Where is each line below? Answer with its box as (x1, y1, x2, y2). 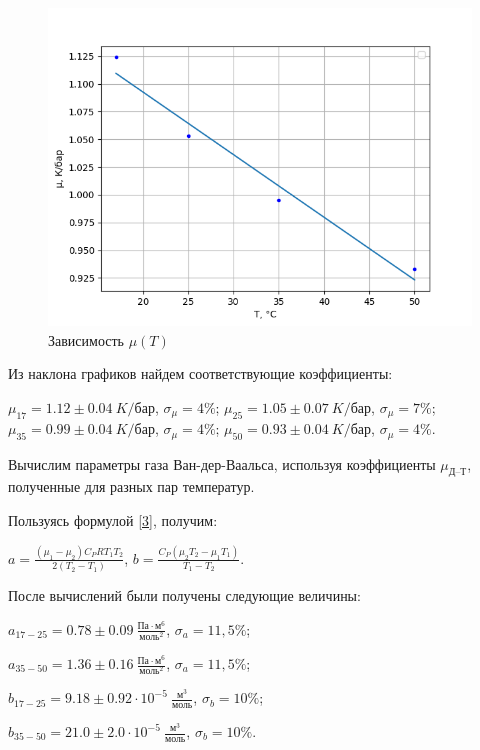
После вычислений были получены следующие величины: (8, 585, 361, 606)
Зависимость (48, 329, 124, 350)
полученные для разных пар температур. (8, 476, 255, 497)
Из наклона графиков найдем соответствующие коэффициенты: (8, 363, 393, 384)
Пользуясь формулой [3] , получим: (8, 510, 218, 531)
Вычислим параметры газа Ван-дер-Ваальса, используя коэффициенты (8, 453, 436, 474)
